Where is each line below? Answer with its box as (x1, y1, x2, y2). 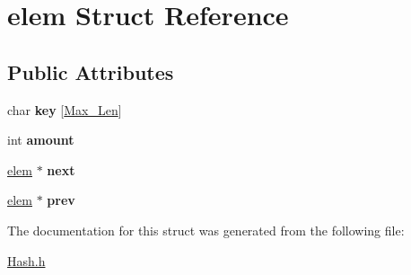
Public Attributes (7, 58, 174, 85)
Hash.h (7, 251, 46, 270)
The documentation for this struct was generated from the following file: (7, 220, 405, 239)
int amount (7, 130, 74, 149)
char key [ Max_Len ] (7, 100, 122, 119)
